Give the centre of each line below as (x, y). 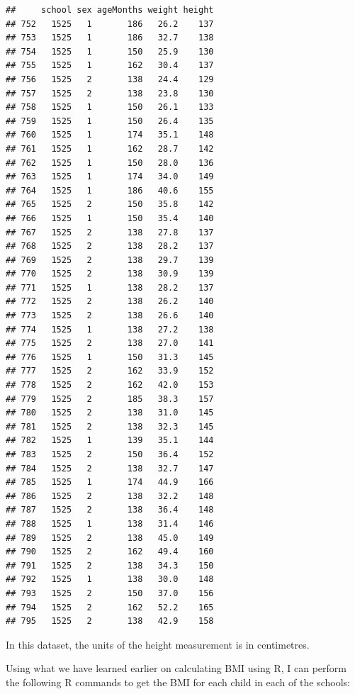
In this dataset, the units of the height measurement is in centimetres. (158, 644)
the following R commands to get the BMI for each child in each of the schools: (178, 682)
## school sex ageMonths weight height (110, 10)
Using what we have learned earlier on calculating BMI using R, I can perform (176, 668)
